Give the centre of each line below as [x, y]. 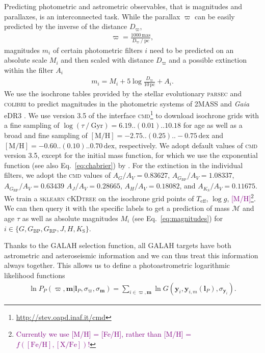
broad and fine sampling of [46, 135]
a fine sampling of [32, 125]
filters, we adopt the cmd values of [57, 175]
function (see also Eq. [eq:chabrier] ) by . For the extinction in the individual [124, 165]
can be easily [215, 16]
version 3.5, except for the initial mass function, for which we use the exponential [131, 155]
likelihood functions [35, 275]
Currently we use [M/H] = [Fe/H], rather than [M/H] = [104, 334]
